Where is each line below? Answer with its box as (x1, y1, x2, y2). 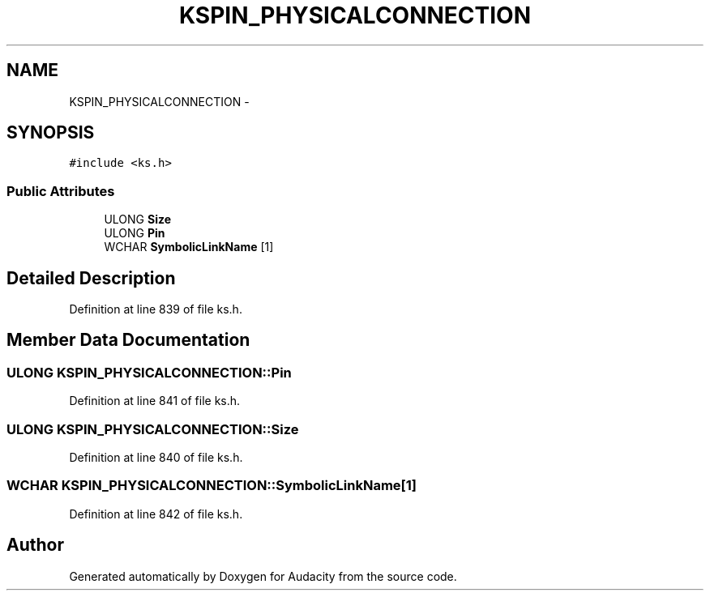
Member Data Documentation (6, 330, 250, 351)
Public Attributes (6, 182, 115, 199)
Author (6, 535, 64, 556)
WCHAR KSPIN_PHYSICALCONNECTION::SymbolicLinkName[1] (6, 477, 417, 494)
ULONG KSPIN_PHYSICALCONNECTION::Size (6, 420, 299, 437)
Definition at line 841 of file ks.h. (69, 394, 241, 408)
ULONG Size (104, 212, 172, 227)
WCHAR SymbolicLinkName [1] (104, 240, 274, 254)
